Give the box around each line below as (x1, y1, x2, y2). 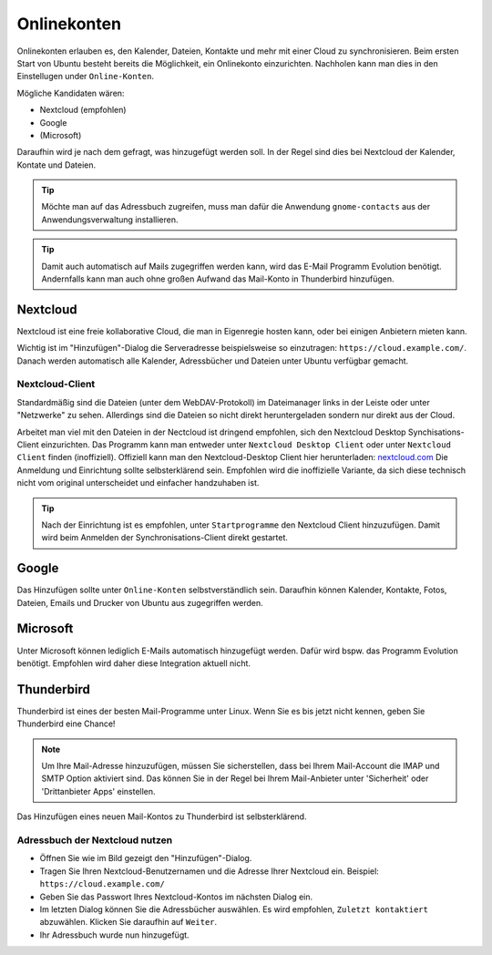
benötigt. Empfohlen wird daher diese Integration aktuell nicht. (16, 657, 251, 669)
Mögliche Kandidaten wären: (16, 87, 125, 98)
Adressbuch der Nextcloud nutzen (16, 834, 173, 847)
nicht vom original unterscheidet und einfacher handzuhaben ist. (16, 477, 260, 488)
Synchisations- (407, 426, 465, 437)
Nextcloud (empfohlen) (39, 105, 127, 116)
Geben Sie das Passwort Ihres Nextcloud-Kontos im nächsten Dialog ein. (39, 891, 313, 902)
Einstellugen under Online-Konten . (16, 71, 155, 82)
